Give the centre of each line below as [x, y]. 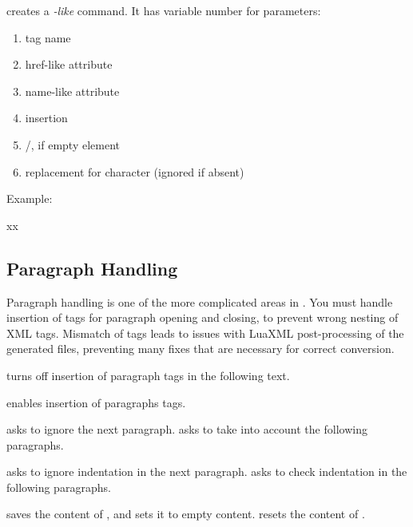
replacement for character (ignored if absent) [135, 171]
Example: [30, 198]
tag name [48, 37]
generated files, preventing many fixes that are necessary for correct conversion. [201, 349]
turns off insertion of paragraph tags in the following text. [148, 375]
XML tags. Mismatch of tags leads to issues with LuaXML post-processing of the [205, 333]
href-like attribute [69, 64]
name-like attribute [72, 91]
